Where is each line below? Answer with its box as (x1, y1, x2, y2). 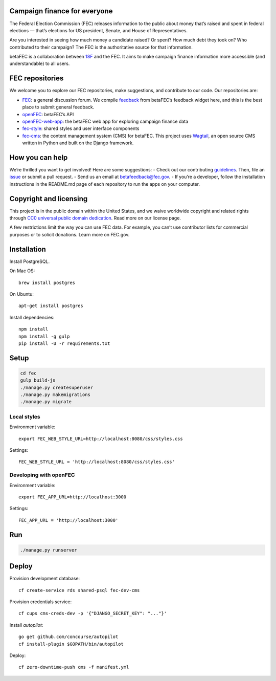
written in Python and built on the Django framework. (22, 140, 134, 146)
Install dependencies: (9, 314, 55, 320)
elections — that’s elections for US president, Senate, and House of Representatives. (9, 27, 188, 33)
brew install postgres (18, 279, 76, 285)
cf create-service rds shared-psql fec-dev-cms (18, 587, 140, 593)
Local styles (9, 413, 40, 420)
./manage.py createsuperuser (20, 384, 94, 390)
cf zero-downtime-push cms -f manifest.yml (18, 664, 129, 670)
